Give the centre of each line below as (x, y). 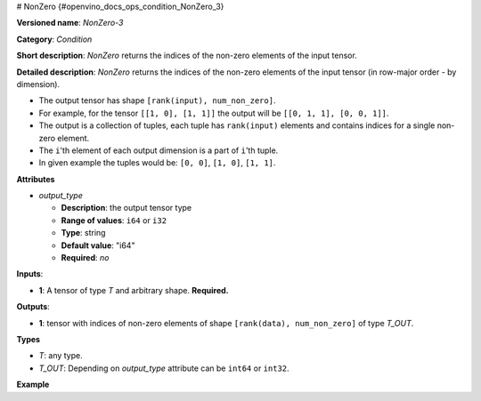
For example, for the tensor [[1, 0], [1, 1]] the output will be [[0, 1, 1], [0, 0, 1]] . (214, 113)
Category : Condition (54, 39)
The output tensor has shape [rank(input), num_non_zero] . (157, 100)
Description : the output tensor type (126, 208)
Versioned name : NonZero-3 (70, 23)
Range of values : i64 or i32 (114, 220)
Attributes (36, 179)
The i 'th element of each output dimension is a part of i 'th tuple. (159, 150)
